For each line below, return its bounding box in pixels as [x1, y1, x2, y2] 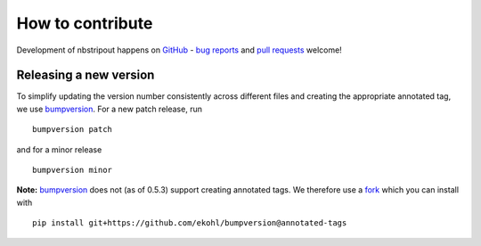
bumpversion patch [32, 125, 113, 135]
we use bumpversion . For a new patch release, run [16, 103, 202, 114]
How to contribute [16, 13, 153, 33]
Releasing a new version [16, 68, 155, 83]
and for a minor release [16, 143, 102, 155]
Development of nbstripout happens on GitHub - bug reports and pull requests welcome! [16, 45, 342, 55]
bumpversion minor [32, 165, 113, 176]
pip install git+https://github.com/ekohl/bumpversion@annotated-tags [32, 218, 347, 228]
